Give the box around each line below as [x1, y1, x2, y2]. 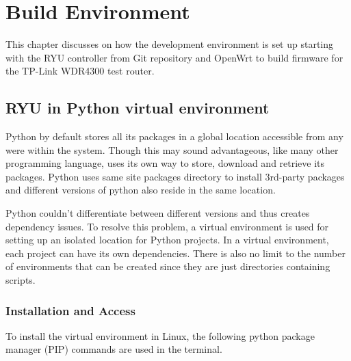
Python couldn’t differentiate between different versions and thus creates [5, 206, 310, 220]
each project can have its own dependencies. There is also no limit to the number [5, 245, 346, 260]
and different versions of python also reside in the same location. [5, 183, 276, 197]
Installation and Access [5, 302, 135, 319]
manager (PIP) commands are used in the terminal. [5, 342, 222, 356]
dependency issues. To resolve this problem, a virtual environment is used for [5, 219, 329, 233]
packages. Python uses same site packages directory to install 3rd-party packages [5, 169, 345, 183]
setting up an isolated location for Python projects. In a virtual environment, [5, 232, 329, 247]
